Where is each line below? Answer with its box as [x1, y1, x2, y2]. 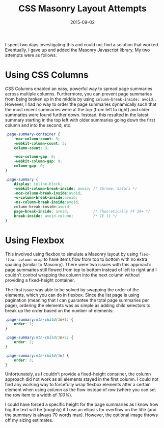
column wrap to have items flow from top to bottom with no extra [18, 256, 147, 262]
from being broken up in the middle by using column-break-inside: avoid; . [5, 96, 157, 102]
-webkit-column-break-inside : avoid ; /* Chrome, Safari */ [14, 186, 137, 191]
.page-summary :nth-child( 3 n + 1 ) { [5, 317, 74, 322]
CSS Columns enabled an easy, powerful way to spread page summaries [5, 86, 153, 92]
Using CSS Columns [5, 69, 89, 81]
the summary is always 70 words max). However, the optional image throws [5, 412, 158, 418]
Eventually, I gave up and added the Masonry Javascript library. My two [5, 47, 150, 53]
